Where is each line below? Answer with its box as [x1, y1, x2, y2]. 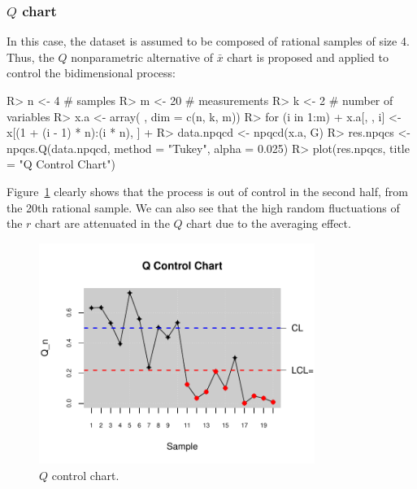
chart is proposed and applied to [227, 48, 389, 65]
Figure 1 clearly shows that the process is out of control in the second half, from [7, 182, 408, 199]
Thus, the [7, 48, 54, 65]
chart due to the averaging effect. [186, 215, 351, 232]
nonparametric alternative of [71, 48, 213, 65]
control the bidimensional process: [7, 64, 176, 81]
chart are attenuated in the [35, 215, 170, 232]
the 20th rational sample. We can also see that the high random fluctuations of [7, 199, 400, 216]
